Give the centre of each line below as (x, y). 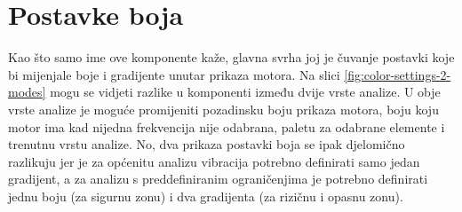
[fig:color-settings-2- (398, 74)
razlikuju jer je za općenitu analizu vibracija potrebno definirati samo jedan (214, 161)
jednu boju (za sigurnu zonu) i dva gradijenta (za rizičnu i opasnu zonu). (206, 196)
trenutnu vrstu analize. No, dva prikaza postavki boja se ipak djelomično (207, 144)
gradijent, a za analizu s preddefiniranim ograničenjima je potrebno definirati (218, 179)
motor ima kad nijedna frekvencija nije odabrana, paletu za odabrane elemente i (227, 126)
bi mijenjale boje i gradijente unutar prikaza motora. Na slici (174, 74)
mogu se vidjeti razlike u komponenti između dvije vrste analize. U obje (245, 92)
